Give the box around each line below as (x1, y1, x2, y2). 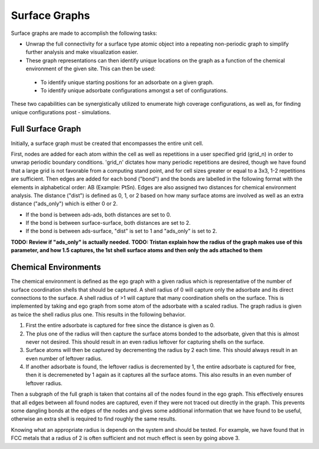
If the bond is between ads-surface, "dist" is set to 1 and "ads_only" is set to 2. (25, 228, 217, 235)
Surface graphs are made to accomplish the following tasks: (11, 30, 158, 37)
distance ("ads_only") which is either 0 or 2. (11, 200, 118, 207)
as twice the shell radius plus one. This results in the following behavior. (11, 311, 186, 318)
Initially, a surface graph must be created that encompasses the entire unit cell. (11, 140, 204, 147)
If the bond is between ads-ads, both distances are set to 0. (25, 211, 171, 218)
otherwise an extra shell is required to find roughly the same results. (11, 415, 177, 422)
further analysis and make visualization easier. (25, 49, 139, 56)
